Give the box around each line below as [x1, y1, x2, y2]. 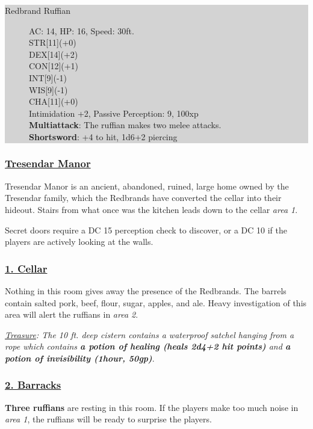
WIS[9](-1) [29, 83, 68, 96]
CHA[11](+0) [29, 95, 78, 108]
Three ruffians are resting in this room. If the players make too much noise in [5, 401, 299, 413]
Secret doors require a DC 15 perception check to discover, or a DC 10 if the [5, 223, 287, 236]
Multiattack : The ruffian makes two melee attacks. [29, 119, 222, 131]
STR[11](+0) [29, 36, 76, 49]
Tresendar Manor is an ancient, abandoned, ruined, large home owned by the [5, 179, 289, 192]
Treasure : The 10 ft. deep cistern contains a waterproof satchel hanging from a [5, 328, 294, 341]
